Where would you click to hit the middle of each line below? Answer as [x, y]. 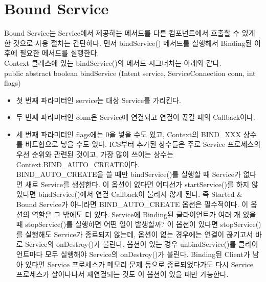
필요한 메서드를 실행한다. [59, 53]
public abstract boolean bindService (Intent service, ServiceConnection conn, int [130, 73]
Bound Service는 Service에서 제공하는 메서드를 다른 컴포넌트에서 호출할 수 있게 [130, 33]
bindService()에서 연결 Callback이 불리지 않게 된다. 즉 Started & [141, 194]
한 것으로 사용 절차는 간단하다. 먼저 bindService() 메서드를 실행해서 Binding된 [128, 43]
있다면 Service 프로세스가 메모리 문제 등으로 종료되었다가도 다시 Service [139, 264]
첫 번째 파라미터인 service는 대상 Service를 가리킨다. [98, 100]
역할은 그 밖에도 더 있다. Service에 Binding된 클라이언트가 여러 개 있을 [144, 214]
